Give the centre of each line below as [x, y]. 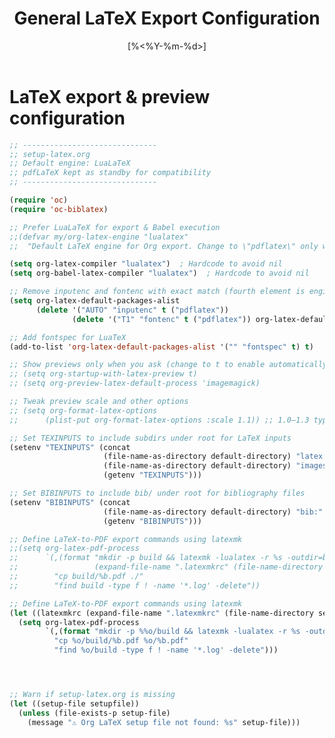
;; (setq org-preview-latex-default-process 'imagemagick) [135, 383]
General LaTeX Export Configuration [167, 18]
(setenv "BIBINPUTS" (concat [70, 502]
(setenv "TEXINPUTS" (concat [70, 447]
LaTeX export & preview [110, 96]
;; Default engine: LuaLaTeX [70, 163]
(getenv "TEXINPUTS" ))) [152, 475]
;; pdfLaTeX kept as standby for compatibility [110, 173]
